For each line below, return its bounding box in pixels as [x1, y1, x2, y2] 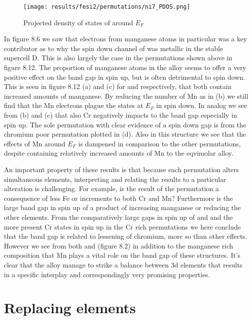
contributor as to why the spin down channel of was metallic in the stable [4, 43, 223, 53]
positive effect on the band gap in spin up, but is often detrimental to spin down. [4, 71, 245, 82]
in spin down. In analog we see [156, 100, 247, 110]
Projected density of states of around [23, 17, 134, 27]
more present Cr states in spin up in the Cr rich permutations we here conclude [4, 221, 241, 231]
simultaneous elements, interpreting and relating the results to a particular [4, 174, 226, 184]
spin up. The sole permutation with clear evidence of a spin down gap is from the [4, 119, 246, 129]
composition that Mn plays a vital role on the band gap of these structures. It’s [4, 250, 241, 260]
